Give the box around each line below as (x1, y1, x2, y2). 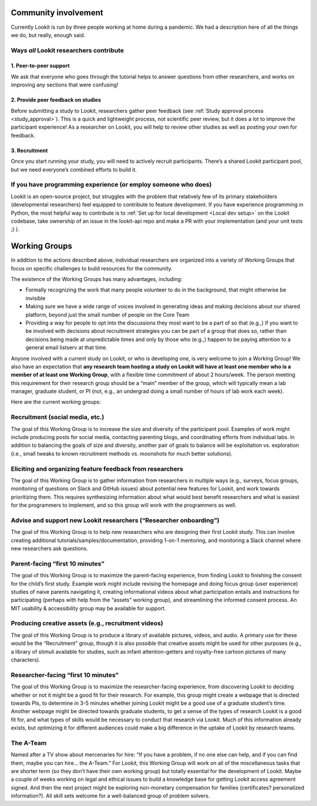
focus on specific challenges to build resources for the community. (11, 265, 173, 272)
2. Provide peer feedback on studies (11, 96, 101, 103)
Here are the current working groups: (11, 399, 101, 406)
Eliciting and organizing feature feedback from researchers (11, 464, 183, 473)
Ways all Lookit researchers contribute (11, 46, 124, 54)
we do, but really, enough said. (11, 31, 86, 38)
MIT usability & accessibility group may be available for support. (11, 604, 166, 611)
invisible (25, 295, 46, 302)
